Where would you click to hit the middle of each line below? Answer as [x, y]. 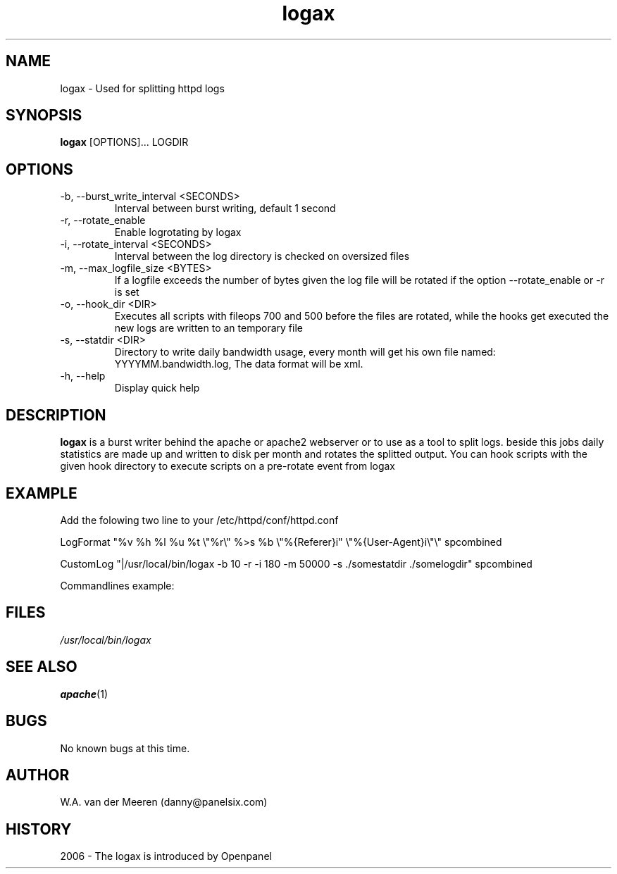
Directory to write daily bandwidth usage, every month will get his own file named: [305, 352]
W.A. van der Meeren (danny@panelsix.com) [164, 802]
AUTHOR [38, 775]
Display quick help [157, 388]
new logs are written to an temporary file [208, 328]
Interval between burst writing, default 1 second [225, 208]
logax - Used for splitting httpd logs [142, 88]
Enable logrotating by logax [178, 232]
